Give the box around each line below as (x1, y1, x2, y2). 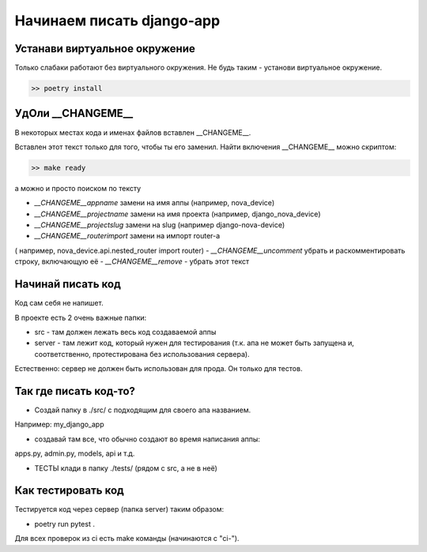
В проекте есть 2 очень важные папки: (14, 313, 147, 322)
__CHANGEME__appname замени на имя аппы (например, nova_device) (34, 198, 275, 208)
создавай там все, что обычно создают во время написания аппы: (34, 434, 261, 444)
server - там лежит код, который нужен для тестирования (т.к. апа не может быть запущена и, (34, 338, 355, 347)
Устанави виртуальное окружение (14, 42, 195, 55)
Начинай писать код (14, 277, 122, 291)
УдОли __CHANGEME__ (14, 107, 134, 120)
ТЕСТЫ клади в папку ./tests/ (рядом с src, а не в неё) (34, 463, 217, 473)
